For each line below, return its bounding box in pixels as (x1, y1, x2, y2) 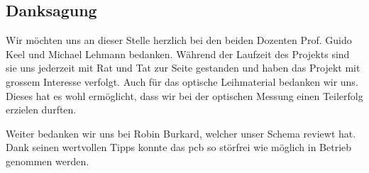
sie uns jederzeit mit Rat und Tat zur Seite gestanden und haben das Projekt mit (6, 60, 360, 75)
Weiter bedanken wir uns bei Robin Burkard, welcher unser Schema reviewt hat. (6, 125, 356, 140)
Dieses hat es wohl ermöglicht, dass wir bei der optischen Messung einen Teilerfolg (6, 88, 363, 103)
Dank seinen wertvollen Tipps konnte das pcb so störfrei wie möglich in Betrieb (6, 140, 352, 155)
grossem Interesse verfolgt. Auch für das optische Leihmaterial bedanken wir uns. (6, 74, 358, 89)
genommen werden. (6, 153, 89, 168)
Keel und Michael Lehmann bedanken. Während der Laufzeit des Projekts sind (6, 46, 350, 61)
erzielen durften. (6, 102, 77, 117)
